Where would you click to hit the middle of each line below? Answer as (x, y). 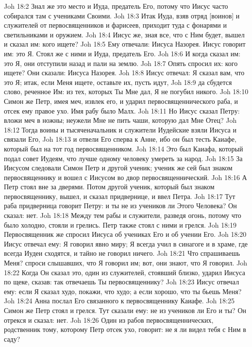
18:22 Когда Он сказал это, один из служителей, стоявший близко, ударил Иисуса (125, 272)
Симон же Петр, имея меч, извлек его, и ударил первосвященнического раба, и (121, 101)
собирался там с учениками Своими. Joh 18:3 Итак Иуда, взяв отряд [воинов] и (122, 15)
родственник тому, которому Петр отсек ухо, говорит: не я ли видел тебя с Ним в (125, 329)
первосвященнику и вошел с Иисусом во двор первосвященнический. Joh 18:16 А (126, 177)
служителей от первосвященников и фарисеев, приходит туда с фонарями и (115, 25)
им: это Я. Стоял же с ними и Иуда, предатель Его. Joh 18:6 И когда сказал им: (122, 53)
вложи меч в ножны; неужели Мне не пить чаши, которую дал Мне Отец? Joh (120, 120)
